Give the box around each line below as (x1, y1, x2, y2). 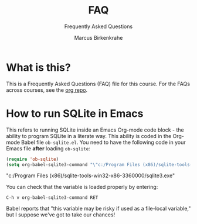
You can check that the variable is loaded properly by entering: (6, 184, 158, 191)
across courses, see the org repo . (6, 86, 88, 94)
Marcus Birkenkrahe (74, 34, 123, 41)
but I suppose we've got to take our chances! (6, 211, 116, 218)
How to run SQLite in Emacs (6, 106, 144, 120)
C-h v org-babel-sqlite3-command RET (6, 195, 98, 201)
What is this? (6, 61, 72, 74)
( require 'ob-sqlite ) (6, 156, 59, 162)
